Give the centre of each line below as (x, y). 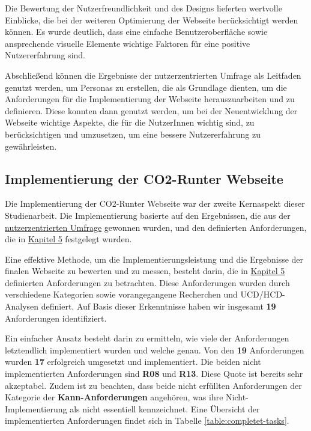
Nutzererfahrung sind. (45, 55)
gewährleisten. (31, 146)
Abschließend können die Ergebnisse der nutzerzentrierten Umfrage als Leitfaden (153, 75)
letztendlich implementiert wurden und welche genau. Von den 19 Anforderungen (155, 350)
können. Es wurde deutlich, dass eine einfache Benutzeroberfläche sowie (136, 32)
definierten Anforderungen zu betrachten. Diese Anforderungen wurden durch (147, 282)
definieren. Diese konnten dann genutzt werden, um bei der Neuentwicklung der (151, 110)
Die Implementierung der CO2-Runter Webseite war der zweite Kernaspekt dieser (155, 203)
